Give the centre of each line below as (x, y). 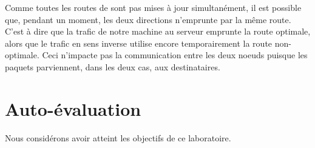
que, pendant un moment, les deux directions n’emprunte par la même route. (148, 19)
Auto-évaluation (73, 108)
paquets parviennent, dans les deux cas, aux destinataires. (113, 66)
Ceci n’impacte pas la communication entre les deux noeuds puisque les (175, 55)
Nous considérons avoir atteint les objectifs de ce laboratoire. (118, 137)
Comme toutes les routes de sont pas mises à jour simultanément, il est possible (153, 7)
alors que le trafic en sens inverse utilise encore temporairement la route (139, 43)
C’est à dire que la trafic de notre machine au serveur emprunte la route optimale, (158, 31)
